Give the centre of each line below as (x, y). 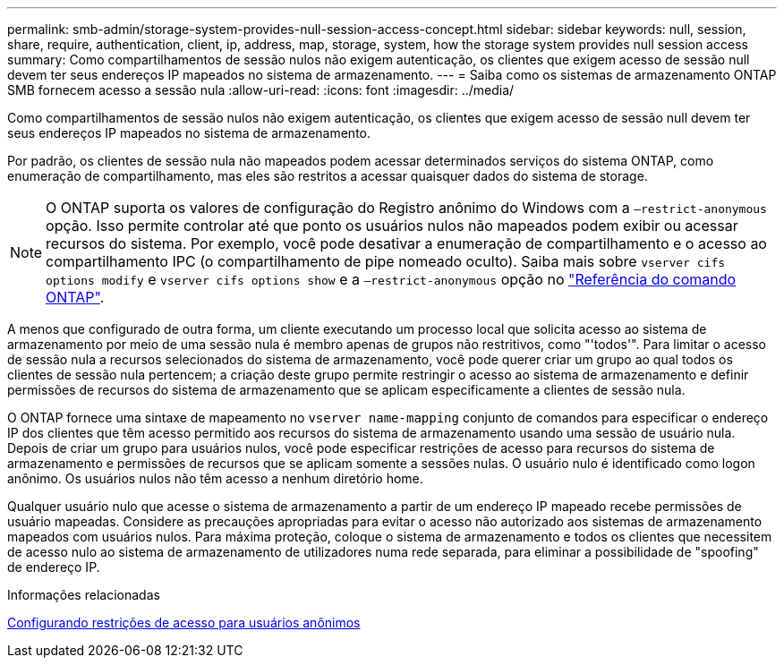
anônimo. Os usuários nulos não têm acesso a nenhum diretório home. (215, 478)
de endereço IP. (54, 567)
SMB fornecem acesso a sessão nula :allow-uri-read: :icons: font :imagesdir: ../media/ (261, 90)
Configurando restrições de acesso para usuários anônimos (184, 622)
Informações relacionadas (84, 595)
